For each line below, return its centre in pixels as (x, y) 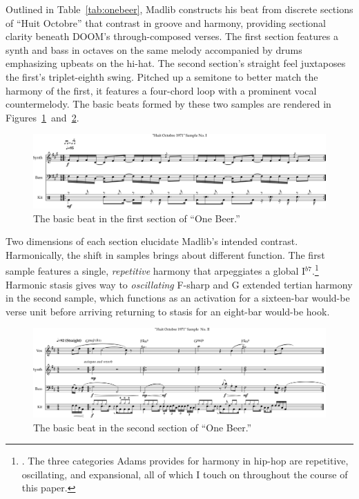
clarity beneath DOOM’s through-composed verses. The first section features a (172, 36)
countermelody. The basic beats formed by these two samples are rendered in (168, 104)
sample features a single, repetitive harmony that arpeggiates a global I (156, 271)
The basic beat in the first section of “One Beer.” (137, 218)
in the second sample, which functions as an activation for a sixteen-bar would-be (178, 298)
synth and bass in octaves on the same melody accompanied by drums (154, 49)
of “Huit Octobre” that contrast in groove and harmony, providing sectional (166, 22)
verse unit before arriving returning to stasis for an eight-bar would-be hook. (168, 311)
